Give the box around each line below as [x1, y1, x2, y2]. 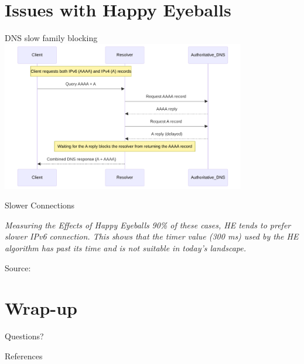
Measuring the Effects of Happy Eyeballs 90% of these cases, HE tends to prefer [5, 218, 291, 231]
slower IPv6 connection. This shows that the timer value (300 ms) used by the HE [5, 230, 299, 242]
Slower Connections [5, 199, 75, 211]
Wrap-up [5, 296, 77, 320]
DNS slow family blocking [5, 32, 98, 44]
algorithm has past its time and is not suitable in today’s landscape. [5, 241, 247, 254]
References [5, 349, 43, 362]
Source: [5, 261, 31, 274]
